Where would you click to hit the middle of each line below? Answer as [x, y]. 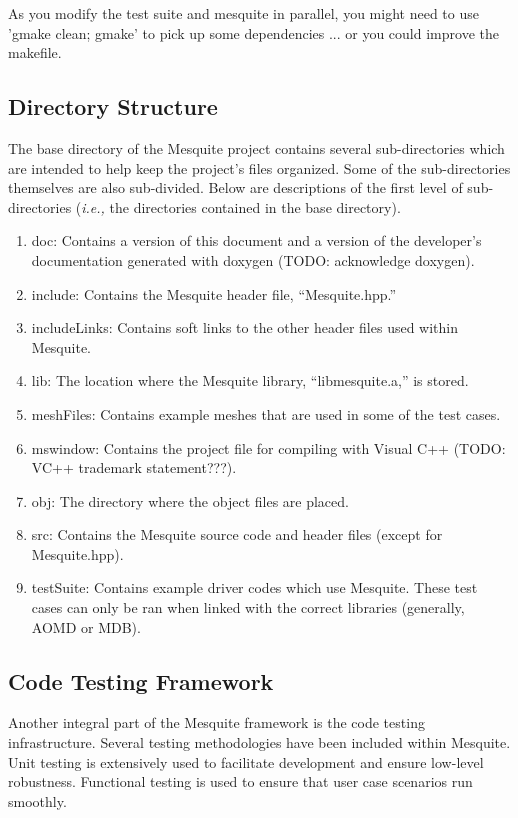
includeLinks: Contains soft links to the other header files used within [244, 327]
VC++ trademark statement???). [134, 467]
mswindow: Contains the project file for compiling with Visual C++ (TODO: [268, 447]
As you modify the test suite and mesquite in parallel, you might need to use [243, 13]
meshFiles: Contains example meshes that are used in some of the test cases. [266, 413]
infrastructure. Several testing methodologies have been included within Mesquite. [259, 742]
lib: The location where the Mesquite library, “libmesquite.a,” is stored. [250, 380]
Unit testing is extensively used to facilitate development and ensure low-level [246, 761]
